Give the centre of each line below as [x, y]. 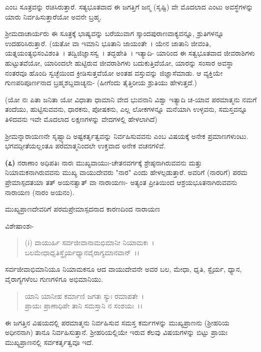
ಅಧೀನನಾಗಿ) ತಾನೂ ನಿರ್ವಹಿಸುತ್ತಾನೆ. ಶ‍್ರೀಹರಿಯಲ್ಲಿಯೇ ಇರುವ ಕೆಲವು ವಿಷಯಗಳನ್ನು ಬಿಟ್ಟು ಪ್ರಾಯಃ [116, 332]
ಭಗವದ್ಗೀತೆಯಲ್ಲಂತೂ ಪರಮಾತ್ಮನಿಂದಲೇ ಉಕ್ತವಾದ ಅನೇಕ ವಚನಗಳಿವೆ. [85, 146]
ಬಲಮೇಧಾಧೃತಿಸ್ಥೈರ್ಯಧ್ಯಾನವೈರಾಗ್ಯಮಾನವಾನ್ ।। [82, 252]
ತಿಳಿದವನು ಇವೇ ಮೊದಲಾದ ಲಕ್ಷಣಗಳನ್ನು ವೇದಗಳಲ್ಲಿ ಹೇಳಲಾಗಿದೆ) [81, 119]
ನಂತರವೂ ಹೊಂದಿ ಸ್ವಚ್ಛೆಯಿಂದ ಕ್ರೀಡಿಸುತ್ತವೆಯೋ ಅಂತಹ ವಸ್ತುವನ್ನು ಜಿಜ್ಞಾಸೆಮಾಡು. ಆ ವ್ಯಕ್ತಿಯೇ [114, 72]
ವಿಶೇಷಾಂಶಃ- [19, 225]
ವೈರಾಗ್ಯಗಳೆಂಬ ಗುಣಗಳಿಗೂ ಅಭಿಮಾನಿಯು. [54, 279]
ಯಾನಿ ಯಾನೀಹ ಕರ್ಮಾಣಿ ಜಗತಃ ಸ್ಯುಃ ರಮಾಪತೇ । [84, 296]
